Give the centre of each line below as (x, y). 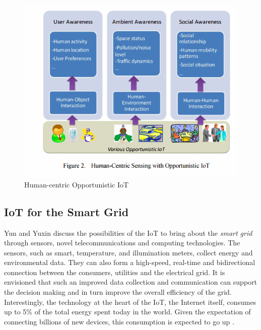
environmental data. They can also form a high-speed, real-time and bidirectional (130, 262)
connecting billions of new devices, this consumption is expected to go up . (119, 321)
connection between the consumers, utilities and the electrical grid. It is (115, 272)
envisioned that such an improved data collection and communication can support (130, 282)
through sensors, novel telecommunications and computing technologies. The (122, 243)
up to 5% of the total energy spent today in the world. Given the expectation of (127, 312)
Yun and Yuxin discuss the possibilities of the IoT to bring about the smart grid (128, 233)
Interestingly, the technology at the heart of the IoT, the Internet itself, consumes (130, 302)
